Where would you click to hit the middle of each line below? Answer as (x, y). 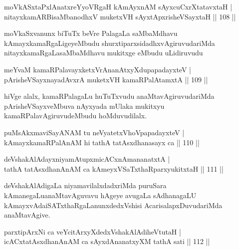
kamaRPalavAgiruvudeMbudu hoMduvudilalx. (75, 116)
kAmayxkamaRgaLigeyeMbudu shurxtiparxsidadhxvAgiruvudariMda (110, 43)
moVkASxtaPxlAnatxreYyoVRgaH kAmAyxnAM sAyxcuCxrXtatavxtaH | (118, 6)
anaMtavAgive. (27, 215)
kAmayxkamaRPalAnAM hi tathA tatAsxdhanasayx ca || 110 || (102, 142)
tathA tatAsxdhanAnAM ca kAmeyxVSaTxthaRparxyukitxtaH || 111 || (114, 168)
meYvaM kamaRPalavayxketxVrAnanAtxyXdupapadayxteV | (98, 69)
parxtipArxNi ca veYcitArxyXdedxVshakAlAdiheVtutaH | (93, 231)
